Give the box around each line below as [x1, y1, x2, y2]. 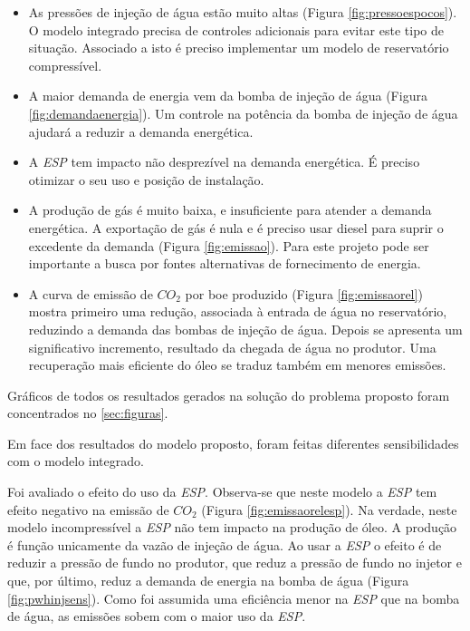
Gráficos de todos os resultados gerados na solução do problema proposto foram [7, 385, 450, 404]
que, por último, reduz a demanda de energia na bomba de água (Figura [7, 571, 409, 590]
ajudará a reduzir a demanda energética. [28, 121, 254, 141]
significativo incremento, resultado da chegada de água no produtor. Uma [28, 337, 436, 356]
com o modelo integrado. [7, 451, 144, 471]
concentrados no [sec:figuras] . [7, 403, 168, 422]
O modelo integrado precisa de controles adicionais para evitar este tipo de [28, 20, 445, 39]
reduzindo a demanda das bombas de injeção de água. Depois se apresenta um [28, 319, 463, 338]
